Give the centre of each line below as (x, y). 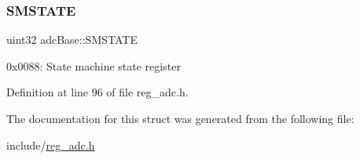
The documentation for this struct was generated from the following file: (180, 118)
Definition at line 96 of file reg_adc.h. (97, 92)
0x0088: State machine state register (94, 65)
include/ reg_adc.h (51, 145)
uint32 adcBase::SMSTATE (72, 40)
